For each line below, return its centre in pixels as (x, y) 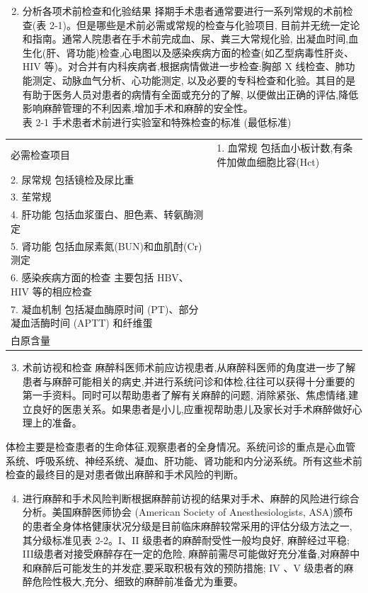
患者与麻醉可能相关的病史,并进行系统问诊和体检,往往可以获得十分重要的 (189, 381)
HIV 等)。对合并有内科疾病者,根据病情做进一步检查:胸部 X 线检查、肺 (184, 66)
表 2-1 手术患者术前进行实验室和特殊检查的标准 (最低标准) (157, 122)
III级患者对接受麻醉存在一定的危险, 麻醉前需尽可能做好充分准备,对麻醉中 (191, 554)
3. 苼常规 (31, 197)
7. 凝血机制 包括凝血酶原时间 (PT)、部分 (105, 309)
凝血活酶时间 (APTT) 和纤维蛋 (82, 323)
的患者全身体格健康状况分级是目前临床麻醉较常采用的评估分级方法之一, (187, 526)
